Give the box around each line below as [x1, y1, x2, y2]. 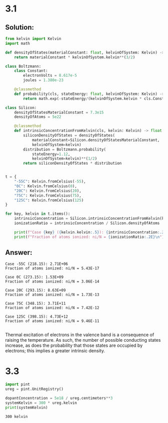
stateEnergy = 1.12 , [31, 152, 70, 157]
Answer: [5, 248, 32, 257]
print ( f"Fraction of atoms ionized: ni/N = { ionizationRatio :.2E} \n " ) [14, 234, 164, 239]
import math [5, 41, 30, 46]
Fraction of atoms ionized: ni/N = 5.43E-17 [5, 266, 99, 271]
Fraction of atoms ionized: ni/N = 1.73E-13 [5, 292, 99, 298]
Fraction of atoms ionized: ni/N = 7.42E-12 [5, 306, 99, 311]
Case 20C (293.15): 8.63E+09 [5, 288, 66, 293]
